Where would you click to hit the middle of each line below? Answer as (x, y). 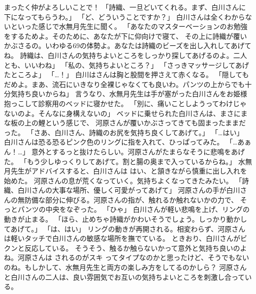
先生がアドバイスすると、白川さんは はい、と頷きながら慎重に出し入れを (129, 171)
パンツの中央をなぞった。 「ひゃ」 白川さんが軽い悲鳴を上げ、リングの (134, 209)
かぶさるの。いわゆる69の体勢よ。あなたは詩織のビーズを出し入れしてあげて (128, 45)
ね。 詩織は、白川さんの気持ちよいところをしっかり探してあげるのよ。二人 (126, 55)
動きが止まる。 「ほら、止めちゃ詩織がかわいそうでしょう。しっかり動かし (126, 219)
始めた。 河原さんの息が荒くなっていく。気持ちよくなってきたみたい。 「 (123, 180)
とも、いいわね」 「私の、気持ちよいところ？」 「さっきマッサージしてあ (123, 65)
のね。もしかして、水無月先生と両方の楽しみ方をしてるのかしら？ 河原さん (126, 267)
